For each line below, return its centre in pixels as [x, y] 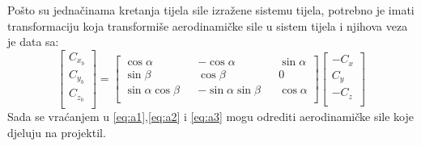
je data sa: [33, 42]
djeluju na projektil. [57, 132]
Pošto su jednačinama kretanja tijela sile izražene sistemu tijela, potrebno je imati [211, 10]
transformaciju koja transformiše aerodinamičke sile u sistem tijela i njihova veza [208, 25]
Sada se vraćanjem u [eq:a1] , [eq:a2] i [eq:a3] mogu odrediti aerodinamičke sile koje [211, 117]
